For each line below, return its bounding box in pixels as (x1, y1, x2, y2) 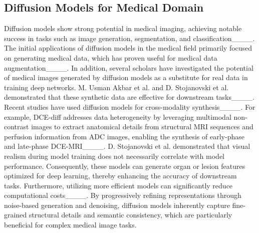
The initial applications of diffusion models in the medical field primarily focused (4, 43, 252, 53)
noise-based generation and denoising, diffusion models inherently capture (4, 199, 230, 210)
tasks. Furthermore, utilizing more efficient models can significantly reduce (4, 180, 233, 190)
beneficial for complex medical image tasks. (4, 219, 137, 230)
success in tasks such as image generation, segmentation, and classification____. (4, 33, 255, 43)
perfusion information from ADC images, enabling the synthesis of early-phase (4, 131, 244, 141)
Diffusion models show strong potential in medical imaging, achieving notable (4, 23, 242, 34)
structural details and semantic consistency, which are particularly (29, 209, 232, 220)
